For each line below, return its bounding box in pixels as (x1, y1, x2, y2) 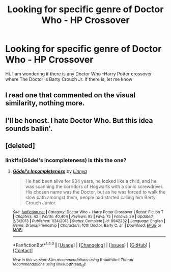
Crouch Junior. (25, 200, 57, 206)
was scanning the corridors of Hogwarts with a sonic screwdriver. (25, 183, 164, 189)
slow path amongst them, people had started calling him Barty (25, 195, 156, 201)
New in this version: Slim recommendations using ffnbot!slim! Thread (12, 257, 134, 263)
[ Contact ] (12, 248, 33, 254)
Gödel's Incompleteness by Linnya (12, 168, 88, 174)
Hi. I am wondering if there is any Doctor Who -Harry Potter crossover (5, 70, 152, 77)
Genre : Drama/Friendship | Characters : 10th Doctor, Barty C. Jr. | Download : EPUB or (12, 223, 162, 228)
